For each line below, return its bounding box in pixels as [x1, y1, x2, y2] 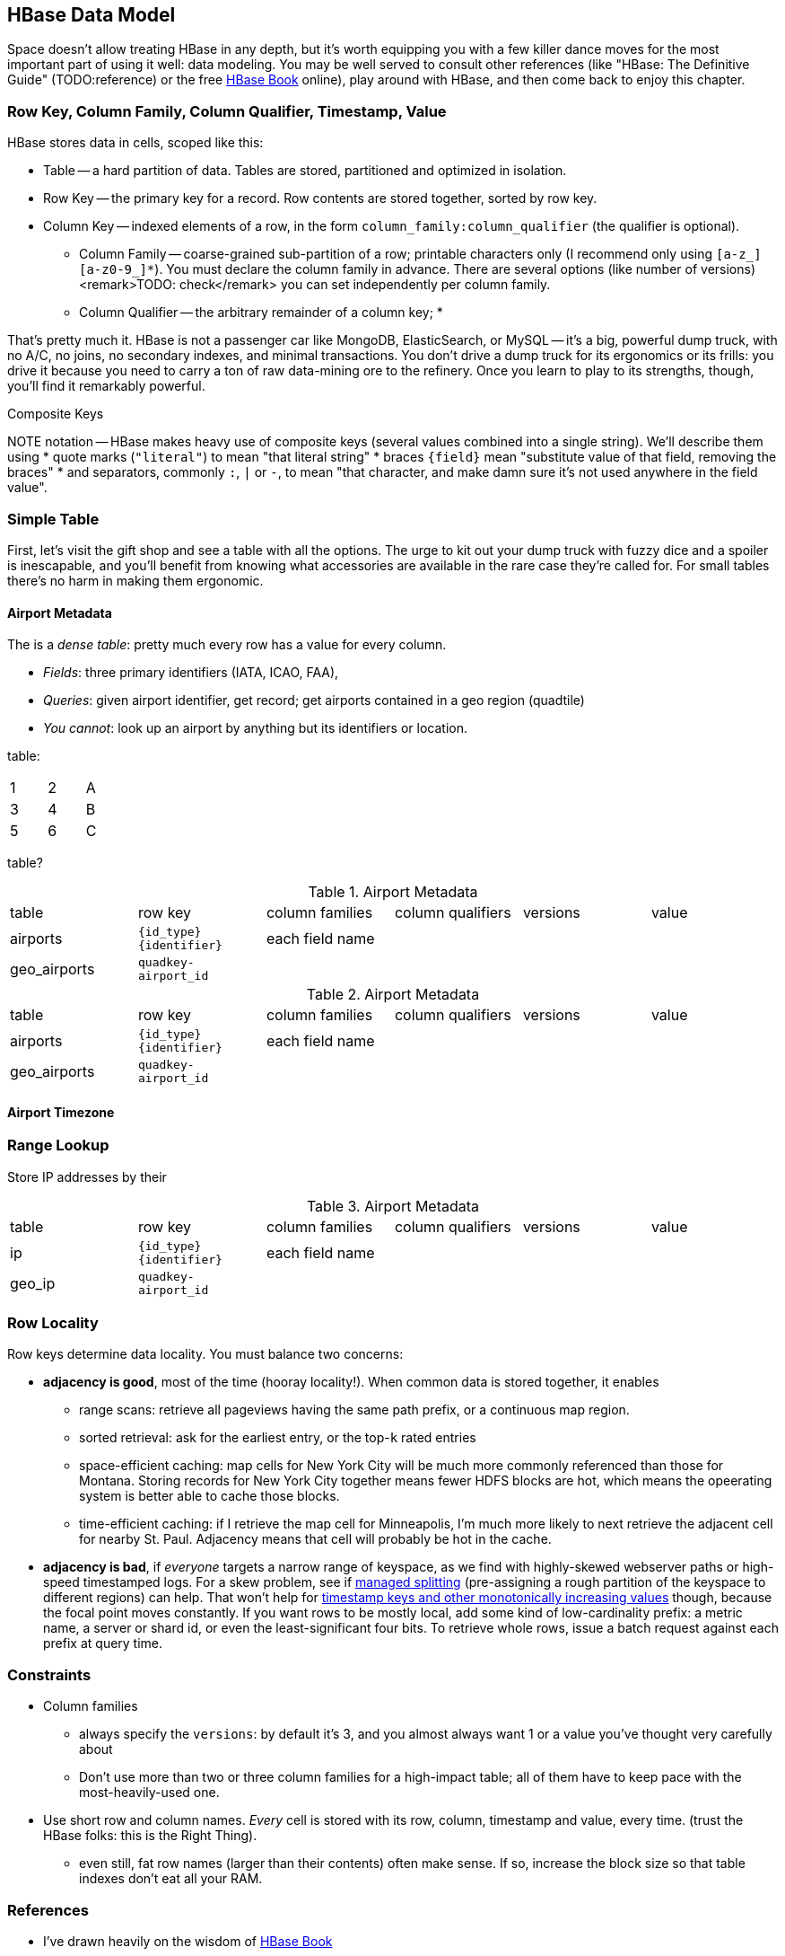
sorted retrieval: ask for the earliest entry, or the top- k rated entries [79, 1430, 476, 1446]
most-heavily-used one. [79, 1784, 220, 1801]
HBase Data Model [7, 4, 176, 26]
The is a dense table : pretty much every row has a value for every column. [7, 637, 447, 653]
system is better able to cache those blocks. [79, 1488, 340, 1504]
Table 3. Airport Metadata [306, 1196, 480, 1215]
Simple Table [7, 509, 100, 528]
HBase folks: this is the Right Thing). [43, 1828, 257, 1844]
